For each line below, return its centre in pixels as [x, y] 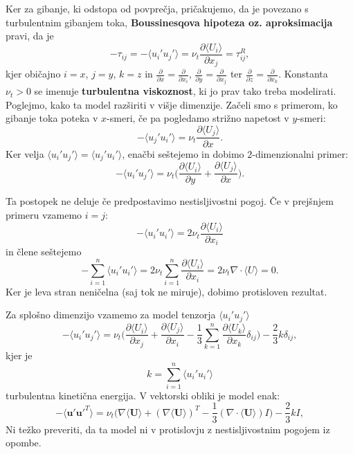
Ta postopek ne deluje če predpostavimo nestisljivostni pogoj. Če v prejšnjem [170, 201]
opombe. [24, 443]
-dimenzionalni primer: [300, 153]
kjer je [19, 355]
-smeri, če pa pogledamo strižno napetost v [198, 118]
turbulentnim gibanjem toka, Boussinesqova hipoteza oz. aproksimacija [169, 22]
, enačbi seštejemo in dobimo [183, 153]
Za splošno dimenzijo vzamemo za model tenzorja [111, 315]
